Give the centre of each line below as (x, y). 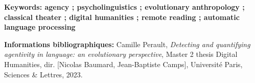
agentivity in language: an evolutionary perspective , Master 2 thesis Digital (121, 54)
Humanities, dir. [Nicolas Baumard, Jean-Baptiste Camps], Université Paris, (123, 64)
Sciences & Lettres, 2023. (43, 74)
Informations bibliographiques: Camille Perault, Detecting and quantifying (127, 44)
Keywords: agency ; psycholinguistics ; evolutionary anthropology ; (124, 7)
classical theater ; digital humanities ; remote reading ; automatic (122, 17)
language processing (40, 27)
